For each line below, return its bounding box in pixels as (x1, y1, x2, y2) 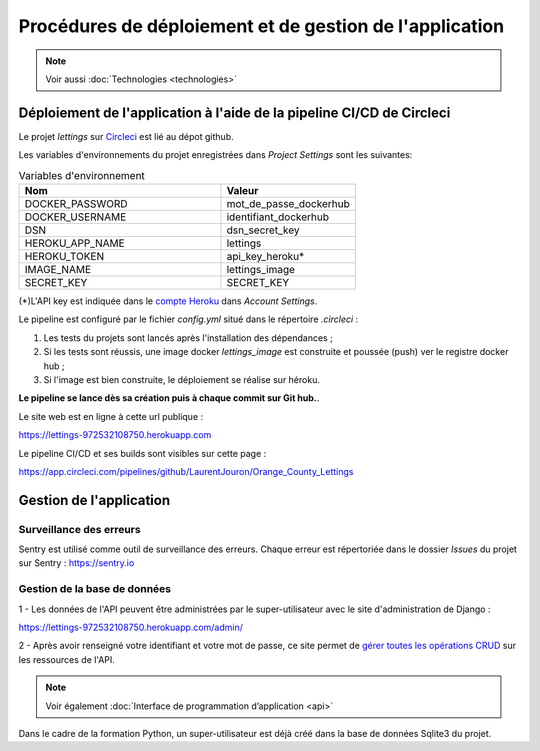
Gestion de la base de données (18, 582, 172, 596)
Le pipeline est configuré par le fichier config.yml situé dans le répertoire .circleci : (18, 313, 359, 325)
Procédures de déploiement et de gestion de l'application (18, 15, 505, 37)
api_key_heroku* (226, 250, 305, 263)
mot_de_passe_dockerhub (226, 197, 350, 210)
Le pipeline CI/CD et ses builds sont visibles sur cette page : (18, 447, 267, 459)
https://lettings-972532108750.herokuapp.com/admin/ (18, 621, 244, 633)
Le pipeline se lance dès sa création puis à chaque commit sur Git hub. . (18, 392, 320, 404)
